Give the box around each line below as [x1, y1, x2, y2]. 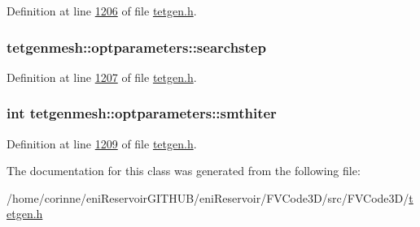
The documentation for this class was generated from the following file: [7, 162, 361, 179]
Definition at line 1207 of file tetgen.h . [7, 68, 197, 85]
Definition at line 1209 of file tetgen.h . [7, 135, 197, 152]
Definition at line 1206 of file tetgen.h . [7, 2, 197, 19]
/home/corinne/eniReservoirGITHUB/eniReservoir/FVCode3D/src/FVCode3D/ [7, 189, 409, 206]
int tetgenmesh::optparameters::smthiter [7, 103, 277, 123]
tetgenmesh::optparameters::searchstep [7, 36, 266, 57]
